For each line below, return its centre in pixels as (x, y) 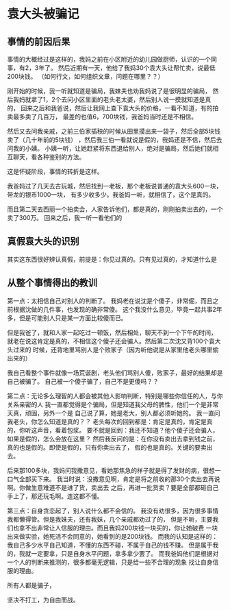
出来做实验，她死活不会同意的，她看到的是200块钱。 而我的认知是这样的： (113, 536)
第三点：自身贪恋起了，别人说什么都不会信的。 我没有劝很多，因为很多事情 (113, 511)
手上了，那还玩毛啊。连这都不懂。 (55, 496)
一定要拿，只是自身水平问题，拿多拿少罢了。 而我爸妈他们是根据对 (125, 553)
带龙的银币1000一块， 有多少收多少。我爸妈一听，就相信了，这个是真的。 (111, 195)
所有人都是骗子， (31, 585)
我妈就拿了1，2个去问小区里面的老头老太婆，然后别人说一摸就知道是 (109, 99)
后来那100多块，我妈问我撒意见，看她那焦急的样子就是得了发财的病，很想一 (114, 470)
